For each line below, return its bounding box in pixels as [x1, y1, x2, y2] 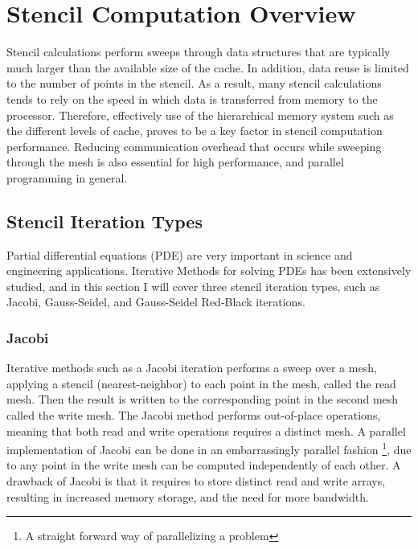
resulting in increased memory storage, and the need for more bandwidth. [6, 488, 369, 505]
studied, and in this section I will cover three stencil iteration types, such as [6, 277, 380, 294]
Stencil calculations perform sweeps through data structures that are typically [6, 43, 391, 60]
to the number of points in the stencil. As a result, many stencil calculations [6, 75, 382, 92]
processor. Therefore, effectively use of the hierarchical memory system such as [6, 106, 394, 123]
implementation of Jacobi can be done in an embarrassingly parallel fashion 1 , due [6, 439, 412, 457]
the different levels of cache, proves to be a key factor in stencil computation [6, 122, 383, 139]
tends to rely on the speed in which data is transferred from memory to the [6, 90, 378, 107]
